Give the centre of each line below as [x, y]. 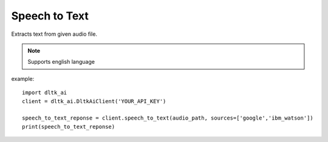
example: [23, 78]
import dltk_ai [45, 93]
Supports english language [61, 62]
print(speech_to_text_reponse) [69, 127]
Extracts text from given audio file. [54, 34]
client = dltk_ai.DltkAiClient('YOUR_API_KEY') [94, 101]
